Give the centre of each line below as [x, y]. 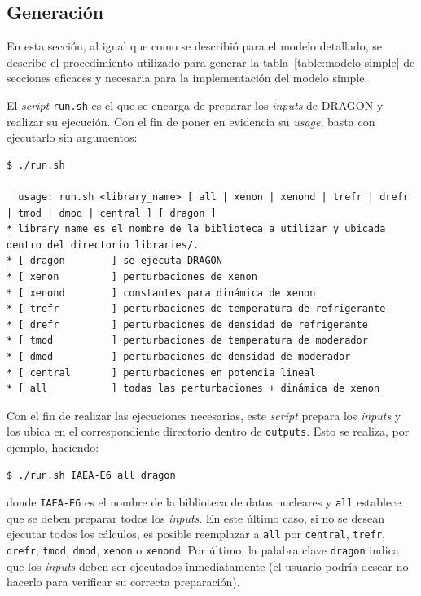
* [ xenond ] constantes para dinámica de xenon [161, 293]
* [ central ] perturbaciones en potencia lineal [161, 372]
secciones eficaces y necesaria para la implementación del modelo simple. [187, 78]
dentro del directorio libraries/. [103, 245]
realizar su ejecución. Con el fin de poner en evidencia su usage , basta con [191, 121]
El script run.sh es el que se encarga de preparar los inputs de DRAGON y [195, 105]
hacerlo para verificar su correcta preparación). [123, 582]
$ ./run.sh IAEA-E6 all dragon [91, 475]
